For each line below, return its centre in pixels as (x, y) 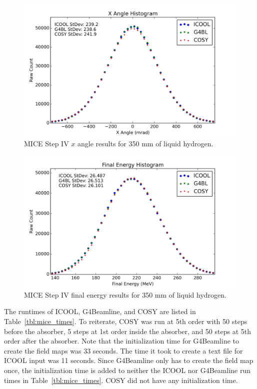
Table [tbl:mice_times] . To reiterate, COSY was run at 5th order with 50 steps (126, 321)
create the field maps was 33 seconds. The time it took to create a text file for (123, 350)
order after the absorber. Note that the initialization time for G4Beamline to (122, 341)
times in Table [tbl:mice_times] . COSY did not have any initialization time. (121, 380)
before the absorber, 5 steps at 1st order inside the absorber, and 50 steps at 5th (127, 331)
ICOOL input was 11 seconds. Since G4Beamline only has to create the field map (129, 360)
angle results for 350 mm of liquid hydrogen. (145, 143)
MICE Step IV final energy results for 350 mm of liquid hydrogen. (125, 294)
